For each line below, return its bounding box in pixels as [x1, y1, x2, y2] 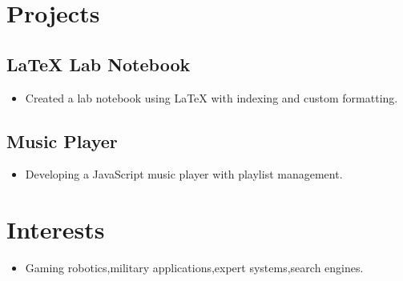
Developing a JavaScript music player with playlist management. [25, 166, 343, 183]
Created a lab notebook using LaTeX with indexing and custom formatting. [25, 89, 398, 106]
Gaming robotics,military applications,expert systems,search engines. [25, 259, 364, 276]
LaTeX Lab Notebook [6, 51, 191, 76]
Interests [6, 213, 105, 246]
